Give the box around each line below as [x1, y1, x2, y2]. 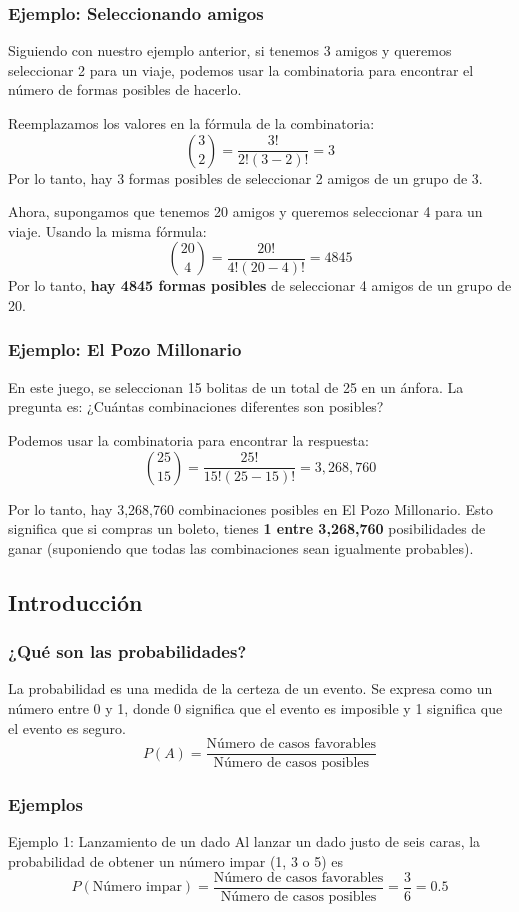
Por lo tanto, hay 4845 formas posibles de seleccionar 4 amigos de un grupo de [8, 275, 512, 296]
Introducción [8, 586, 143, 617]
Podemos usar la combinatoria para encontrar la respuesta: [8, 429, 369, 450]
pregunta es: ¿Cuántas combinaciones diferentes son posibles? [8, 396, 384, 417]
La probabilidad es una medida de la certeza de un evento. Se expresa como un [8, 678, 493, 699]
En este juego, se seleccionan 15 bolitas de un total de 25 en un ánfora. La [8, 376, 464, 397]
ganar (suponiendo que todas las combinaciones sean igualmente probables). [8, 537, 474, 558]
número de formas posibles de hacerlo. [8, 79, 242, 100]
